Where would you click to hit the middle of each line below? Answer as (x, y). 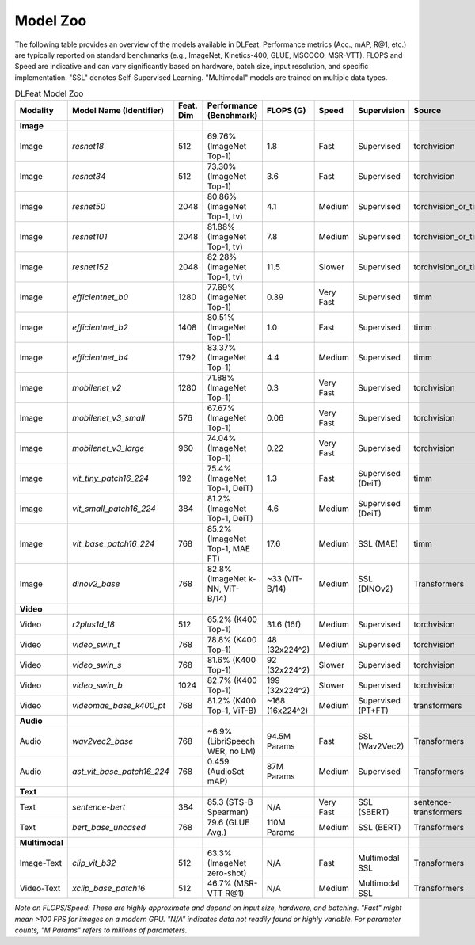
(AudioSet (226, 772)
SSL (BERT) (379, 828)
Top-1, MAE (229, 549)
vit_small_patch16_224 (114, 509)
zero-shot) (227, 873)
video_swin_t (96, 645)
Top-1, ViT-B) (232, 711)
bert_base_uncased (109, 828)
